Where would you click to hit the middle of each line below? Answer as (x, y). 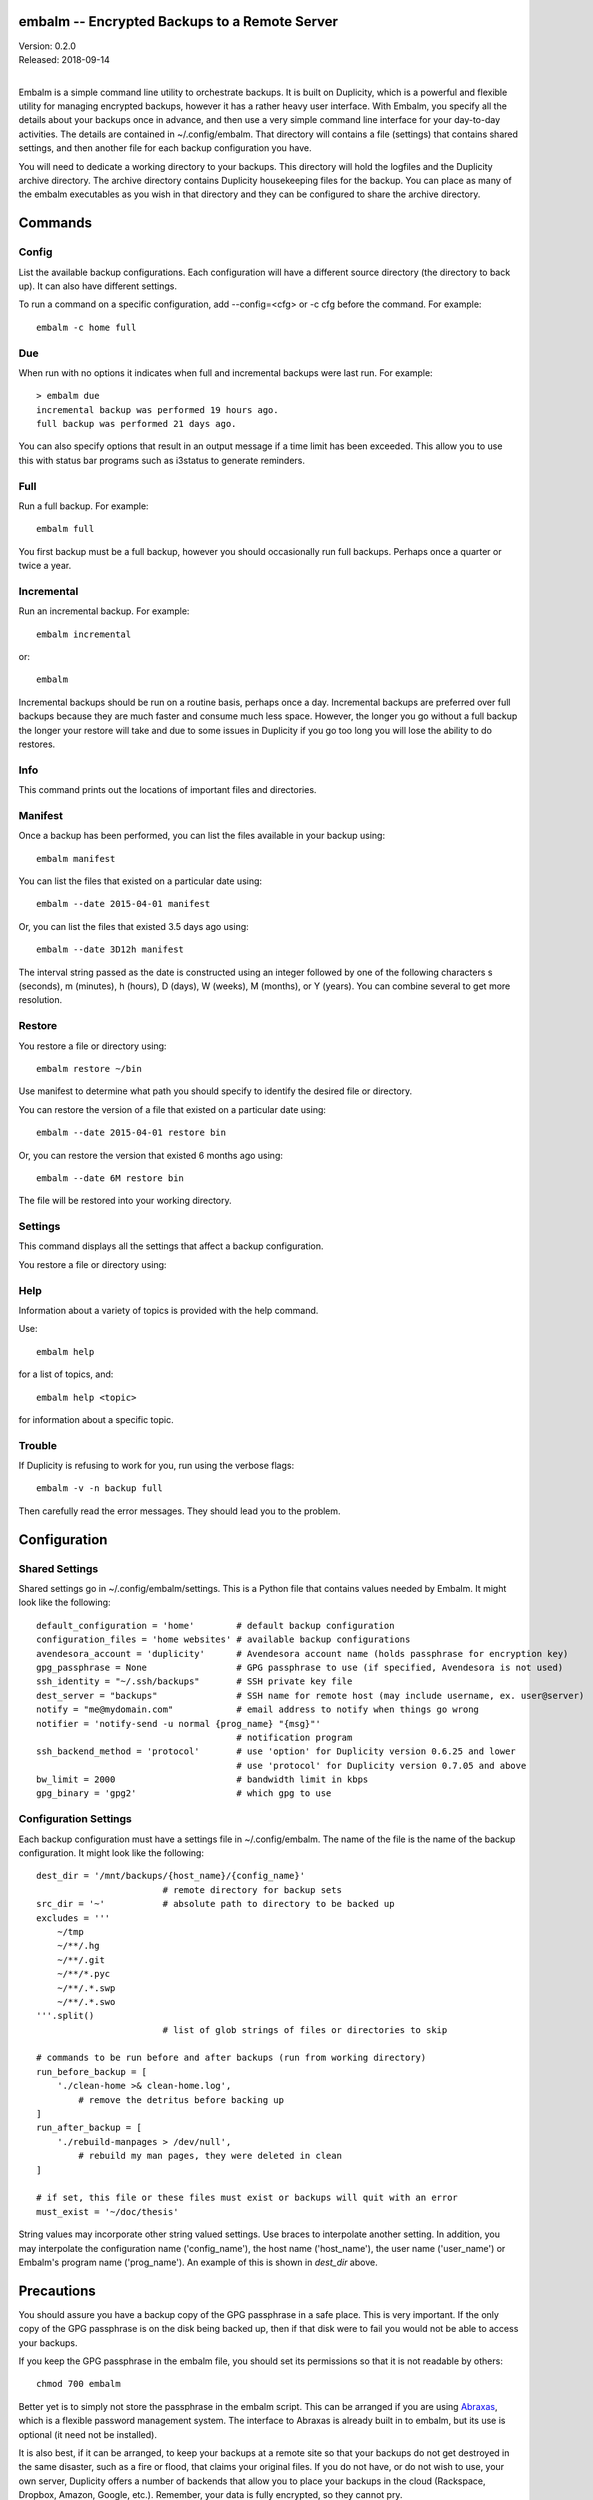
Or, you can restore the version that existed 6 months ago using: (151, 1155)
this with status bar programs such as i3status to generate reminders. (161, 460)
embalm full (65, 529)
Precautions (57, 2290)
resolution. (40, 1000)
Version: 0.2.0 (47, 46)
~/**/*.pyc (83, 1974)
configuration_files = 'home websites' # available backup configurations (223, 1639)
